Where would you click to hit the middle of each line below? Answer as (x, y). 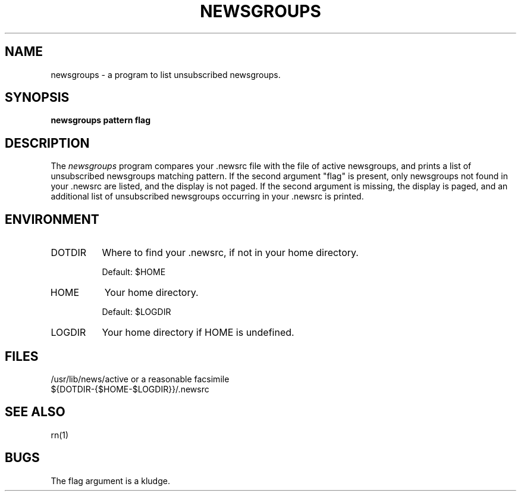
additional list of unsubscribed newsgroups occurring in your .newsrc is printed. (207, 196)
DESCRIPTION (47, 143)
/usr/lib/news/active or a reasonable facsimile (140, 379)
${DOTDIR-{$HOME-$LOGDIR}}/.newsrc (130, 389)
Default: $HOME (134, 272)
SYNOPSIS (37, 98)
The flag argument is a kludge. (110, 481)
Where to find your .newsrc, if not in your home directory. (230, 253)
